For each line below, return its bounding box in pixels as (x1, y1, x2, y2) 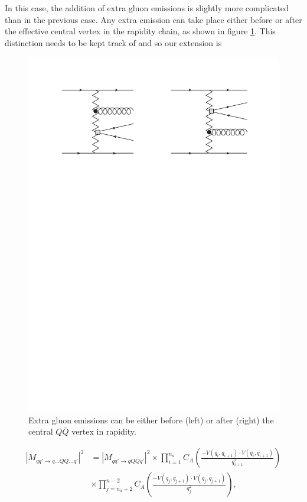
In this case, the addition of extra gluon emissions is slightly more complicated (5, 2, 289, 14)
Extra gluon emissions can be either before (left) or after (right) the (28, 413, 274, 426)
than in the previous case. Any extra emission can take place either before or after (5, 13, 302, 25)
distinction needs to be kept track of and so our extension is (5, 36, 222, 48)
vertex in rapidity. (71, 425, 136, 438)
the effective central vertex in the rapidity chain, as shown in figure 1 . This (5, 25, 276, 37)
